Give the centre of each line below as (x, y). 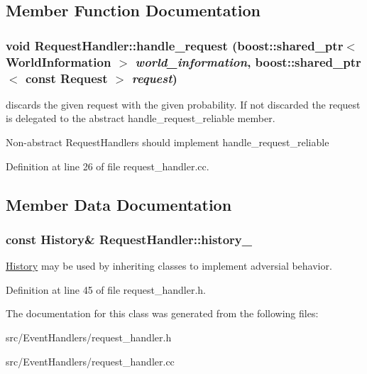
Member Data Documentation (119, 204)
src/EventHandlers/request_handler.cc (90, 361)
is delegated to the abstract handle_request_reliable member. (141, 118)
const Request (66, 78)
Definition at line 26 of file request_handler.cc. (108, 166)
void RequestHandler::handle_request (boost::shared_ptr (175, 45)
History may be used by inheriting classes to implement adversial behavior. (169, 266)
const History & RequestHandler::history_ (129, 239)
